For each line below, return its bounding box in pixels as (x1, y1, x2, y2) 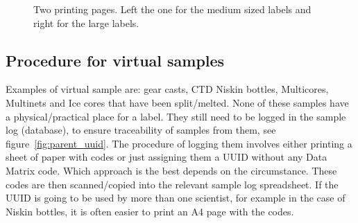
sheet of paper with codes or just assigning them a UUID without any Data (6, 150, 327, 164)
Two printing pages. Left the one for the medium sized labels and (33, 2, 312, 16)
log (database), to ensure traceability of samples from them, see (6, 123, 276, 137)
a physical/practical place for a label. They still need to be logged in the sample (6, 109, 346, 123)
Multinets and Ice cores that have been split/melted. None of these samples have (6, 95, 349, 109)
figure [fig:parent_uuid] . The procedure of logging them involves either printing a (6, 136, 352, 150)
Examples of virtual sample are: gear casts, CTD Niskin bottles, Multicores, (6, 82, 329, 96)
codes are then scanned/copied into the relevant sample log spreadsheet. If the (6, 177, 339, 191)
